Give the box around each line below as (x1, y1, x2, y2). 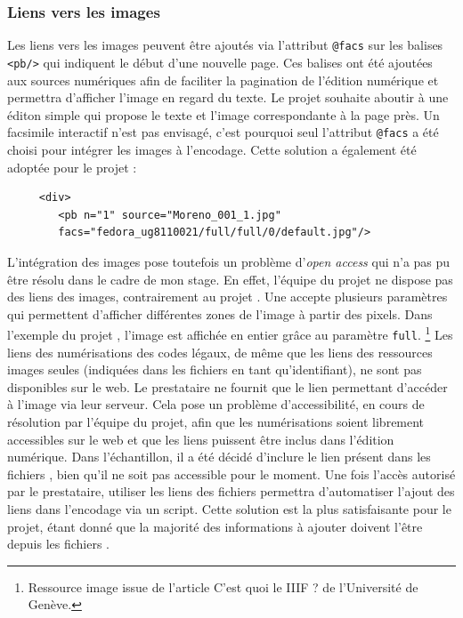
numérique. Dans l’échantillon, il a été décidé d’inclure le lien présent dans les (7, 447, 431, 466)
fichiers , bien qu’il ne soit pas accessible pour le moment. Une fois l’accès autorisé (7, 464, 456, 483)
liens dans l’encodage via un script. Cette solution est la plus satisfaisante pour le (7, 499, 451, 518)
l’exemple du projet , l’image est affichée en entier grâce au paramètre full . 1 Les (7, 323, 453, 343)
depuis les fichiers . (7, 534, 110, 553)
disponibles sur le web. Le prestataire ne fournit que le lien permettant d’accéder (7, 377, 448, 396)
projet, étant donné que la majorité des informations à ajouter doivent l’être (7, 517, 423, 535)
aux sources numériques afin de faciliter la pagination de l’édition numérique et (7, 70, 439, 89)
